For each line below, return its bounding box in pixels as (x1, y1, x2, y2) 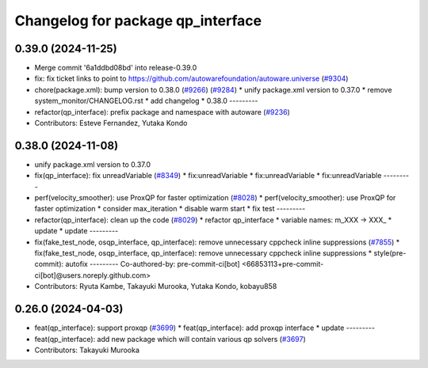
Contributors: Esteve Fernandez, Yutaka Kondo (34, 119, 188, 128)
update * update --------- (34, 226, 119, 236)
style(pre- (373, 248, 407, 258)
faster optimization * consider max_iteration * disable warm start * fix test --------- (34, 204, 306, 214)
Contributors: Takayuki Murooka (34, 345, 140, 355)
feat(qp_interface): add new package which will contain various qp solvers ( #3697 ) (34, 334, 307, 343)
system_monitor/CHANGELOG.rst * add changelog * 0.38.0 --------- (34, 96, 258, 106)
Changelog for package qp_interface (14, 12, 262, 29)
